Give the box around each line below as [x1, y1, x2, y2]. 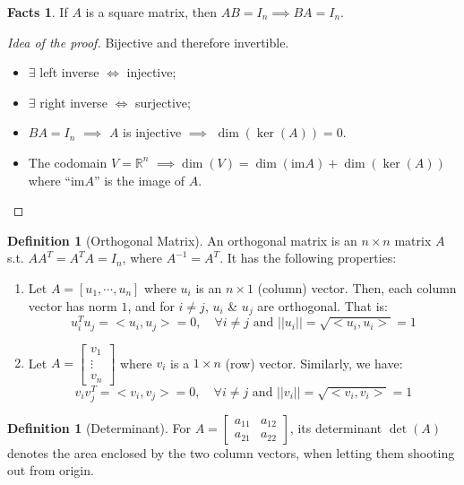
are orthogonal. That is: [257, 296, 388, 315]
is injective [123, 123, 182, 142]
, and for [127, 296, 175, 315]
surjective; [134, 92, 191, 111]
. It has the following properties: [219, 248, 397, 267]
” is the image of [93, 170, 185, 189]
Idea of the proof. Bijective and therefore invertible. [7, 32, 289, 51]
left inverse [39, 63, 99, 82]
